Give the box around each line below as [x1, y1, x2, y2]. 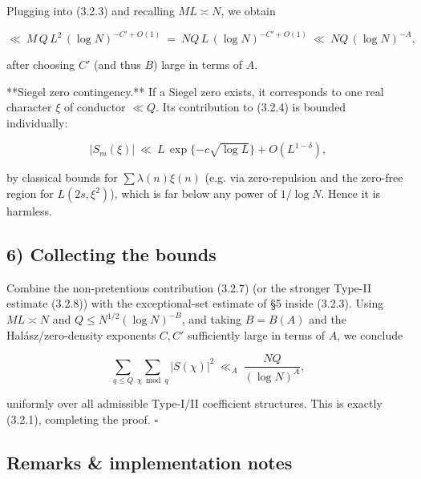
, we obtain [221, 2, 276, 18]
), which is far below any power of [110, 185, 277, 202]
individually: [6, 114, 68, 131]
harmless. [6, 203, 52, 219]
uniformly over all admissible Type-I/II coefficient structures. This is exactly [6, 395, 383, 412]
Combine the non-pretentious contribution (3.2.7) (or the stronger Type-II [6, 279, 371, 296]
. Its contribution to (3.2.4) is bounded [156, 99, 346, 115]
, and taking [181, 311, 241, 328]
